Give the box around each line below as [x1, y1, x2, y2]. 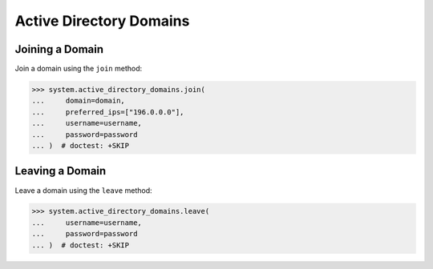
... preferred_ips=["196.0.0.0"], [31, 107, 184, 116]
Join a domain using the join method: [14, 64, 143, 74]
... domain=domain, [31, 96, 126, 106]
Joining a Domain [14, 42, 104, 56]
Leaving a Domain [14, 164, 107, 178]
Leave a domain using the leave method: [14, 185, 152, 195]
